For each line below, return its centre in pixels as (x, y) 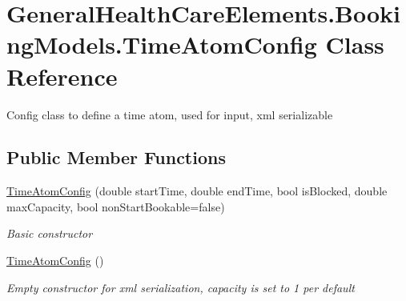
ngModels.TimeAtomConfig (162, 44)
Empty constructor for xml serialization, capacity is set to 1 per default (181, 287)
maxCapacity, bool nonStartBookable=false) (116, 206)
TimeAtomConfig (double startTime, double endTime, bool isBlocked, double (197, 191)
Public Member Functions (116, 157)
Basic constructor (50, 233)
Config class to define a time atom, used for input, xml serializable (170, 114)
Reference (62, 76)
